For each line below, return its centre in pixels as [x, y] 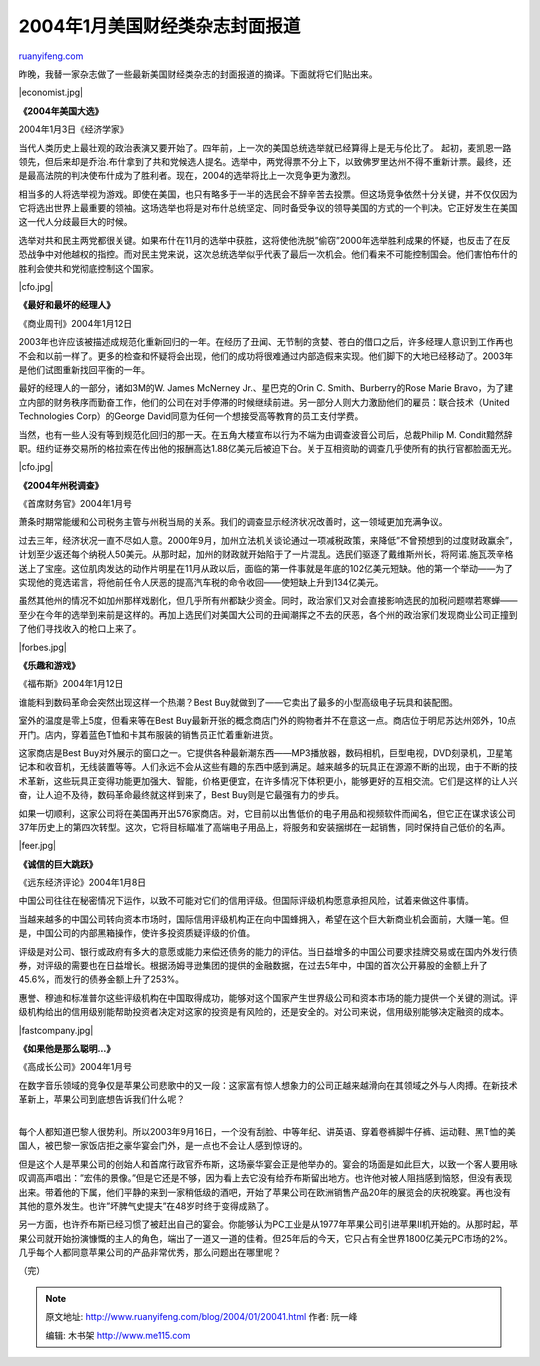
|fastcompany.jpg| [56, 1030]
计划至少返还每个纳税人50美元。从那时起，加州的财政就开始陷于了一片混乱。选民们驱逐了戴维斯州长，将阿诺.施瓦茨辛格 [266, 554]
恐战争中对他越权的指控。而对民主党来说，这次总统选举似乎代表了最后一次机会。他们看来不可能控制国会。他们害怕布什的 [268, 254]
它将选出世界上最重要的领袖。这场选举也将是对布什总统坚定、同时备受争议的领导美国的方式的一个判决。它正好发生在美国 [268, 208]
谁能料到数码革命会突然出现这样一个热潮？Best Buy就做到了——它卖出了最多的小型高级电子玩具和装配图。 [238, 702]
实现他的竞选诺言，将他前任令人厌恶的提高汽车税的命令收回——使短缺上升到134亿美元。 [201, 582]
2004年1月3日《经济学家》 [73, 129]
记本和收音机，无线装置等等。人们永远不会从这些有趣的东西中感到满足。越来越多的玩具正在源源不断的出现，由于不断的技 [268, 767]
